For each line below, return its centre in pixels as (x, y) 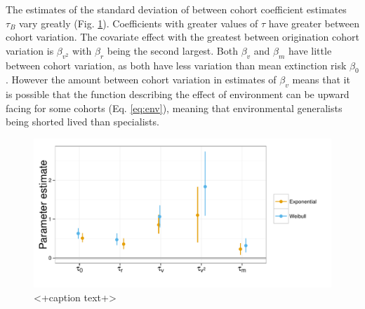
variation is (30, 50)
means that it (321, 80)
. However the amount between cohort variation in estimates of (141, 80)
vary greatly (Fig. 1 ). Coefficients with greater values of (139, 23)
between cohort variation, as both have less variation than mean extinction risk (176, 65)
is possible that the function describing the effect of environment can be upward (178, 94)
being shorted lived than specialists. (82, 122)
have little (310, 50)
